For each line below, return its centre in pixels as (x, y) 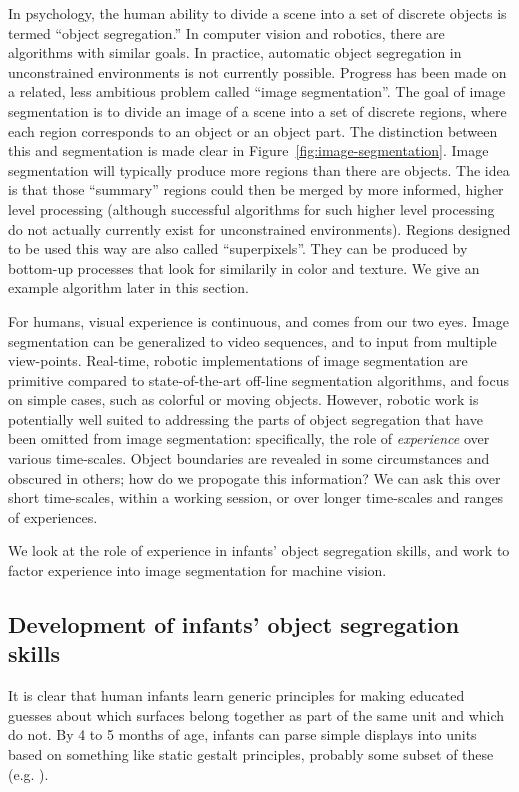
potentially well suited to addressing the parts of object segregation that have (245, 418)
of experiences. (53, 516)
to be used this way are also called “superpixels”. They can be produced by (238, 248)
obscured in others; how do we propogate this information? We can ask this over (254, 477)
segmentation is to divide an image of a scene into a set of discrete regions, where (257, 110)
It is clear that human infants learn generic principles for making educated (236, 695)
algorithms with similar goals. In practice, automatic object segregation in (235, 52)
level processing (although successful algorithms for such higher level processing (251, 208)
